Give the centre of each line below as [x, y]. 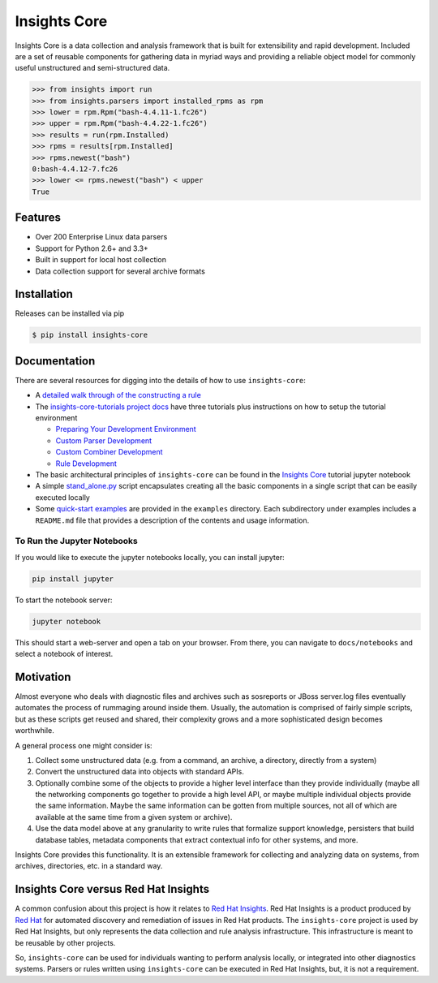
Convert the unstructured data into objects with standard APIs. [140, 772]
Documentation [55, 361]
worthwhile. [34, 731]
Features [38, 218]
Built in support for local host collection [101, 260]
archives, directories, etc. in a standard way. [89, 866]
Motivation [43, 677]
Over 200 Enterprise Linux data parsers [101, 237]
